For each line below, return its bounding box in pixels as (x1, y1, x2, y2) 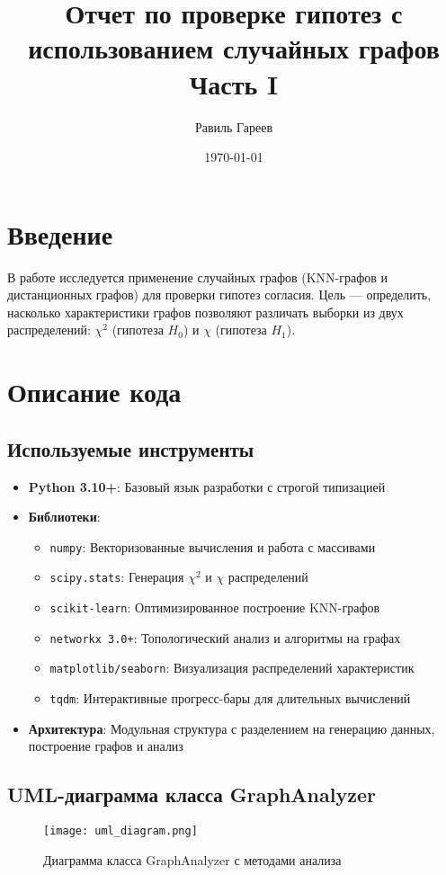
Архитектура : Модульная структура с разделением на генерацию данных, (28, 719, 435, 737)
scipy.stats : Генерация (49, 567, 184, 586)
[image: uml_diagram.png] (43, 825, 198, 838)
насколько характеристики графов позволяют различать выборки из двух (7, 302, 404, 321)
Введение (7, 215, 113, 252)
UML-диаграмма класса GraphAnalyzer (7, 781, 376, 808)
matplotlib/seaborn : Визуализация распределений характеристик (49, 658, 415, 677)
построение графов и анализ (28, 737, 183, 755)
